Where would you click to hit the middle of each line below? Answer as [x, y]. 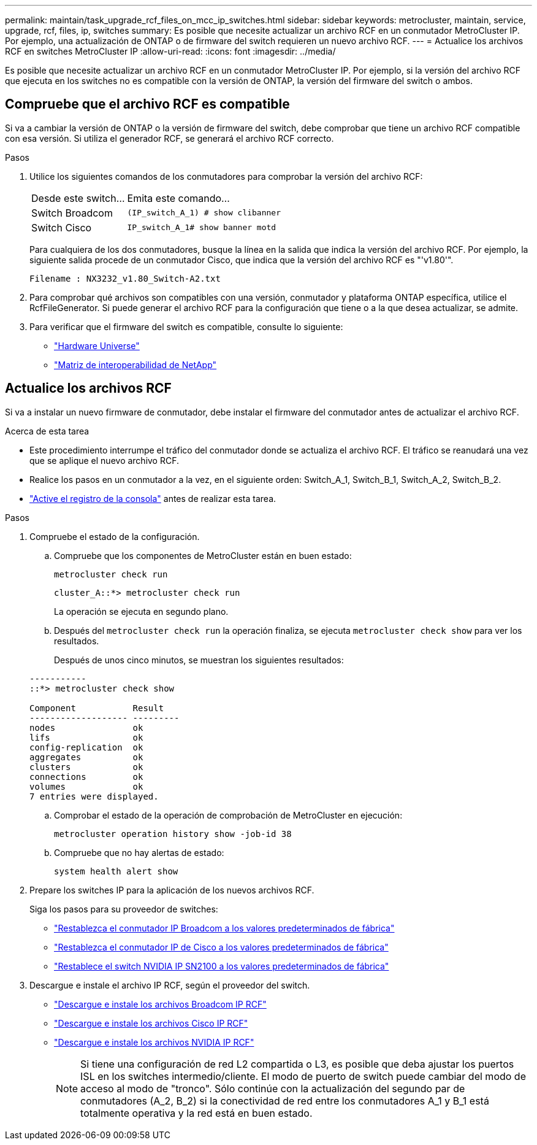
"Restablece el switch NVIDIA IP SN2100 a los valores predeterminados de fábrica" [222, 966]
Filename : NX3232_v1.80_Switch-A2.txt [125, 278]
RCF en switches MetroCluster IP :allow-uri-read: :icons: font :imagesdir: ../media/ [170, 51]
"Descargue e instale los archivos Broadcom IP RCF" [160, 1004]
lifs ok [86, 737]
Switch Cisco [62, 227]
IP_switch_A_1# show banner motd [202, 228]
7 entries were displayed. [94, 796]
